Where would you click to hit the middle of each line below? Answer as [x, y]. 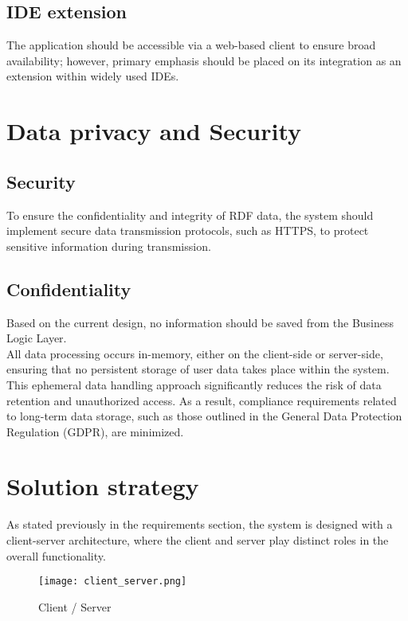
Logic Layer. [37, 338]
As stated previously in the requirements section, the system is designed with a [200, 524]
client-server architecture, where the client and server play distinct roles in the [198, 540]
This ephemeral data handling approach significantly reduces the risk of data [194, 384]
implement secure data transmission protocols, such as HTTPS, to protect [188, 230]
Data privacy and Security [154, 131]
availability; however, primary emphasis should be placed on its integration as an [204, 60]
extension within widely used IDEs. [93, 76]
